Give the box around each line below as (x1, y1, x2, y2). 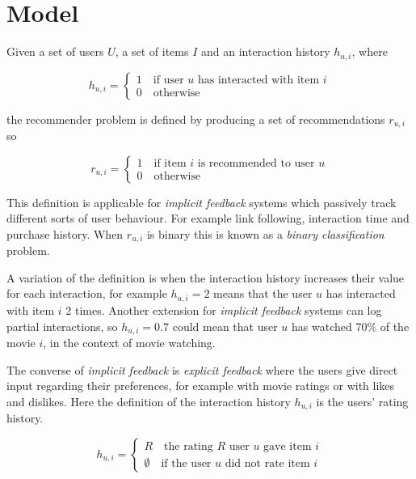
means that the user (213, 285, 313, 302)
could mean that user (172, 317, 278, 334)
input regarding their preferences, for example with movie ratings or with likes (6, 377, 395, 394)
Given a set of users (6, 43, 104, 60)
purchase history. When (6, 225, 124, 242)
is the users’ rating (316, 392, 409, 409)
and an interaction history (200, 43, 330, 60)
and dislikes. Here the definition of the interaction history (6, 392, 291, 409)
